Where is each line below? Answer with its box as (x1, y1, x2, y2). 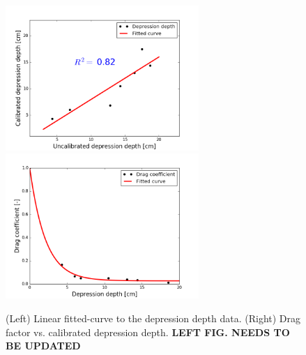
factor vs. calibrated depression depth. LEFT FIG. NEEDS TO (6, 324, 290, 339)
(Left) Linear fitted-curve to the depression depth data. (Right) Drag (6, 310, 301, 325)
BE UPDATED (6, 338, 81, 353)
